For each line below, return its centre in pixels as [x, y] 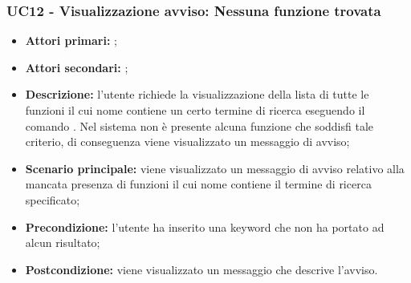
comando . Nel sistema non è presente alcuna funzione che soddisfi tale [199, 125]
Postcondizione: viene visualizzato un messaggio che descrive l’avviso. [201, 269]
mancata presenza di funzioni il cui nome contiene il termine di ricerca [198, 184]
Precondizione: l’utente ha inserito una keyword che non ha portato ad [205, 226]
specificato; [53, 199]
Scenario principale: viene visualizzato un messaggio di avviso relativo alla [215, 168]
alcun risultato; [63, 243]
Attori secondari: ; [77, 67]
